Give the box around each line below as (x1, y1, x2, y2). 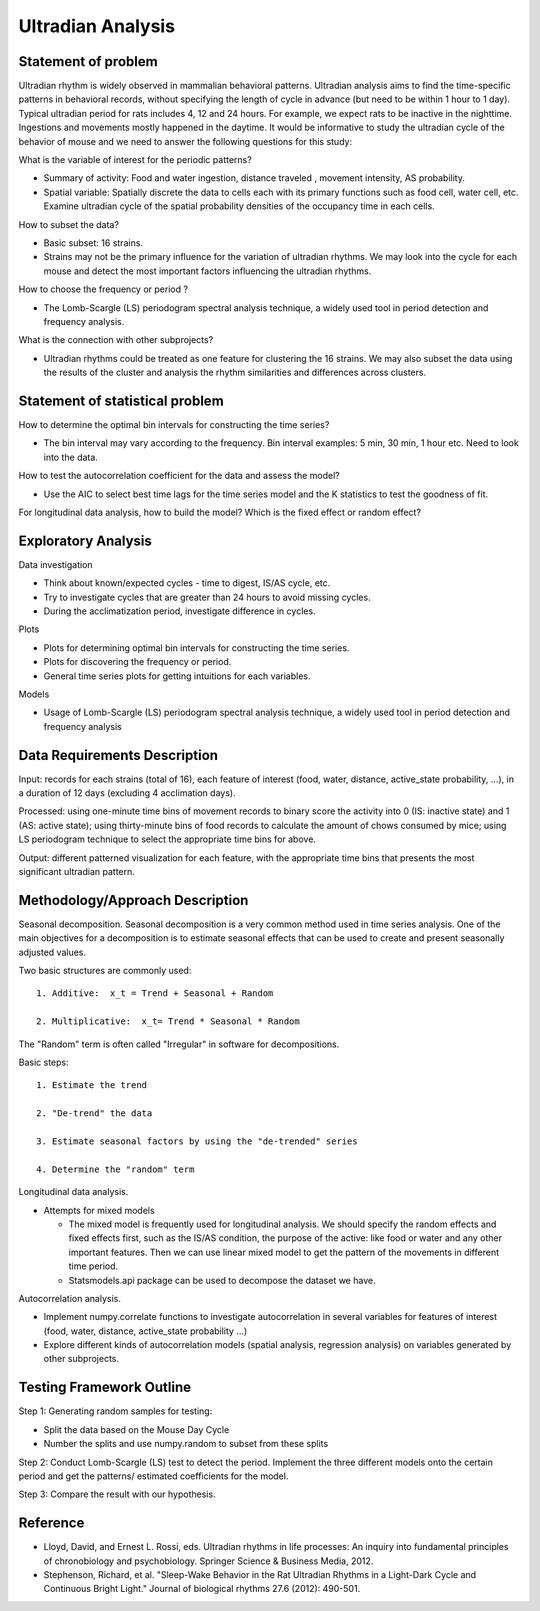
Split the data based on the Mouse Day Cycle (43, 1423, 230, 1435)
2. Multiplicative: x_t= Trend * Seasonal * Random (36, 1016, 300, 1027)
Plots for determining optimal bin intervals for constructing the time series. (43, 641, 350, 654)
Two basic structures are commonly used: (18, 965, 192, 977)
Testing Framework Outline (18, 1379, 192, 1396)
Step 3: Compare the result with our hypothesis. (18, 1488, 216, 1500)
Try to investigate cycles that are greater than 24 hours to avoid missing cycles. (43, 591, 371, 603)
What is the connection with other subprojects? (18, 334, 214, 346)
